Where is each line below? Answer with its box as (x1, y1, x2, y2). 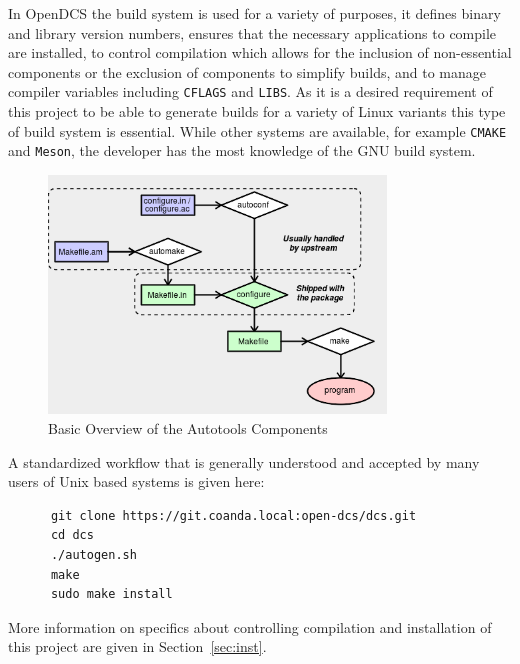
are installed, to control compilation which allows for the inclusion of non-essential (8, 42, 512, 63)
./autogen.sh (50, 547, 137, 562)
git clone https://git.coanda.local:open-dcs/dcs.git (50, 508, 417, 523)
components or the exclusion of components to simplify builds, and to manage (8, 61, 486, 82)
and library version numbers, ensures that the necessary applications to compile (8, 22, 497, 43)
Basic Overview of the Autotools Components (48, 417, 328, 438)
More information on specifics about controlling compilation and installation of (8, 616, 492, 637)
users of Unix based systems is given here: (8, 471, 265, 492)
